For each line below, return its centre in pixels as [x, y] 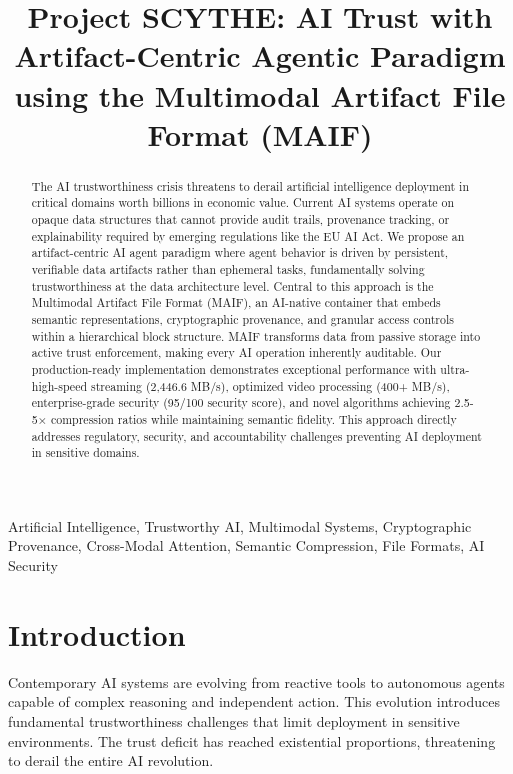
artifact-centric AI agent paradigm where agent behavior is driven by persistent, [240, 252]
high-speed [59, 385]
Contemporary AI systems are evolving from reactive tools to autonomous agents [256, 681]
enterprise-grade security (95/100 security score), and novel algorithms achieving [241, 402]
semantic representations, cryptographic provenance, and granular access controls [242, 318]
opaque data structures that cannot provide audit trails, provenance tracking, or [240, 219]
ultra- [455, 368]
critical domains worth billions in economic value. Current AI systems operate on [243, 202]
